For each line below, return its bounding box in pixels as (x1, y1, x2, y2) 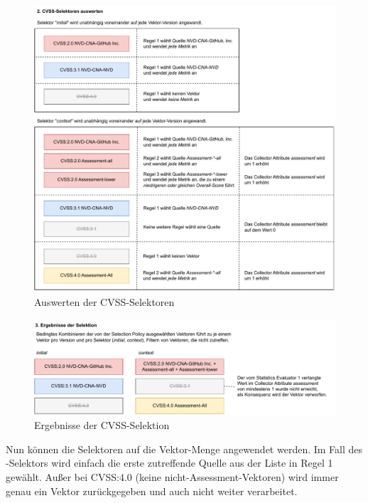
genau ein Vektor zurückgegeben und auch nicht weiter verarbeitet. (6, 483, 298, 498)
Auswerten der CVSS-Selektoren (34, 295, 175, 309)
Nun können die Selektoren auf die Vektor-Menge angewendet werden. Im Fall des (6, 441, 363, 456)
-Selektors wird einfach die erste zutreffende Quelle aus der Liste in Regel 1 (6, 455, 333, 470)
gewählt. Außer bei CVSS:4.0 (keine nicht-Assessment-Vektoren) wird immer (6, 470, 339, 485)
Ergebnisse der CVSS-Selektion (34, 418, 170, 433)
